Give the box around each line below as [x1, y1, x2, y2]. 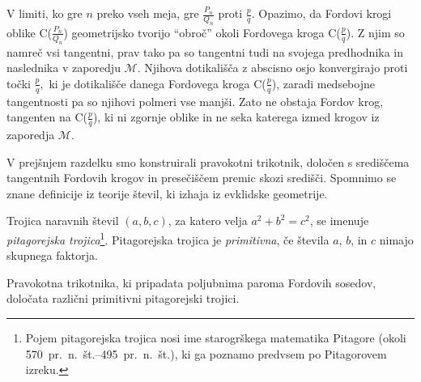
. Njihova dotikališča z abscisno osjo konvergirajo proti [137, 59, 408, 76]
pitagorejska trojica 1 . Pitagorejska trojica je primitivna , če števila [6, 228, 330, 248]
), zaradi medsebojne [271, 74, 375, 91]
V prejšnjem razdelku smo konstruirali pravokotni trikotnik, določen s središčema [6, 153, 410, 170]
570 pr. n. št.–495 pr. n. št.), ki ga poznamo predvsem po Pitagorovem [25, 345, 387, 362]
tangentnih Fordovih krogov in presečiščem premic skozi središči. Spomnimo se [6, 169, 397, 186]
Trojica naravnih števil [6, 212, 119, 229]
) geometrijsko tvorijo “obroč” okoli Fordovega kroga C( [63, 23, 341, 40]
